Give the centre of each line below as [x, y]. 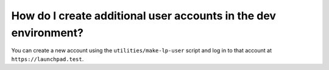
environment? [47, 33]
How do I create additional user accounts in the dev [144, 16]
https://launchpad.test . [48, 59]
